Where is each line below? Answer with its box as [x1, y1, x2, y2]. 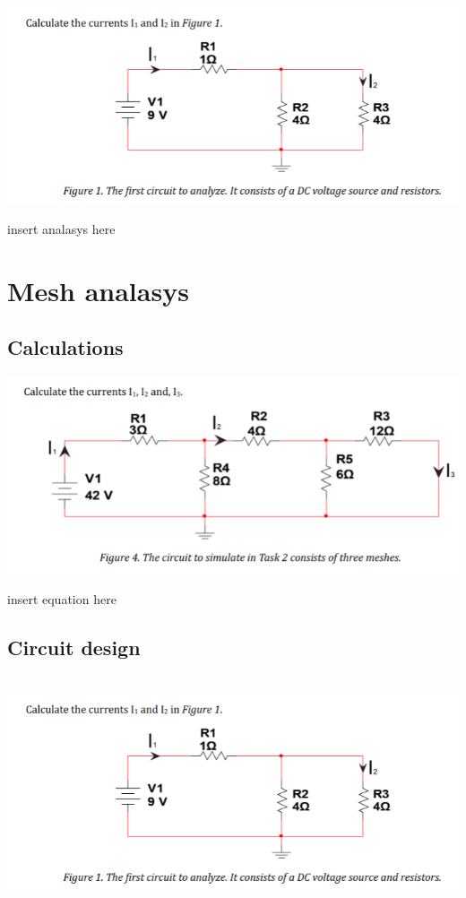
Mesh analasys [7, 272, 189, 308]
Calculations [7, 333, 124, 361]
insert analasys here [7, 220, 116, 238]
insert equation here [7, 589, 116, 608]
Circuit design [7, 633, 141, 661]
